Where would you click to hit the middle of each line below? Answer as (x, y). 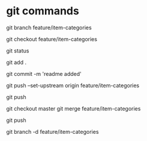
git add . (16, 62)
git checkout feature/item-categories (52, 39)
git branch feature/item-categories (49, 27)
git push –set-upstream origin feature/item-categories (73, 85)
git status (18, 50)
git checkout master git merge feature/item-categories (73, 108)
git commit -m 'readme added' (44, 73)
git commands (43, 11)
